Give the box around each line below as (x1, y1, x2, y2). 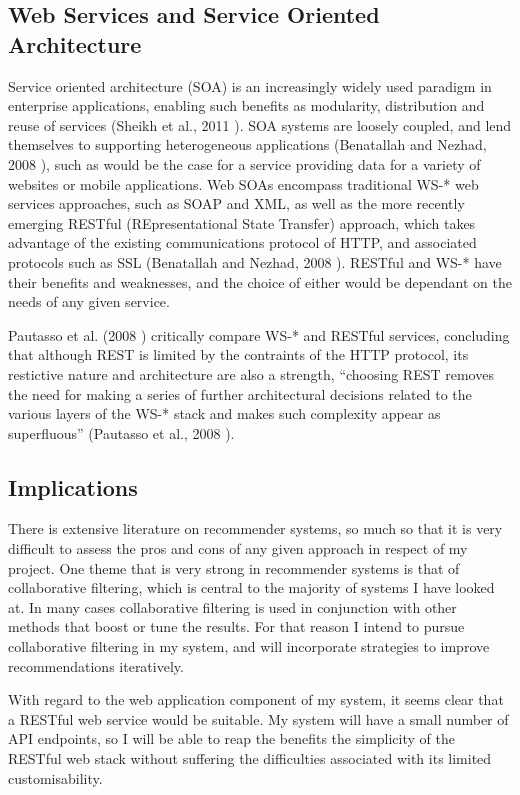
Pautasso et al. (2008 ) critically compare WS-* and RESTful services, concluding (8, 324, 510, 345)
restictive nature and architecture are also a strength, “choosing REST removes (8, 363, 494, 384)
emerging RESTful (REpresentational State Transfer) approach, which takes (8, 212, 476, 233)
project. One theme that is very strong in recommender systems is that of (8, 557, 460, 578)
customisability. (8, 767, 103, 788)
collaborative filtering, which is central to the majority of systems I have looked (8, 577, 495, 598)
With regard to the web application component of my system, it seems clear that (8, 689, 504, 710)
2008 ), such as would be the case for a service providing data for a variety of (8, 153, 481, 174)
